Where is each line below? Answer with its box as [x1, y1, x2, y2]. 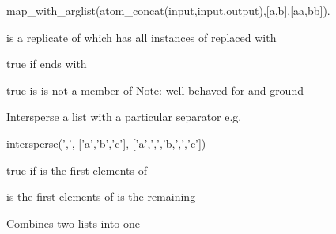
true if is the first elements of [6, 161, 148, 178]
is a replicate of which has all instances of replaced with [6, 28, 277, 45]
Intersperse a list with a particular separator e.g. [6, 108, 242, 125]
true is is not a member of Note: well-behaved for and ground [6, 81, 304, 98]
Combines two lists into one [6, 214, 140, 231]
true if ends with [6, 55, 87, 72]
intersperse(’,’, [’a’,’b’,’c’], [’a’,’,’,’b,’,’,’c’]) [6, 134, 206, 151]
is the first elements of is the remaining [6, 188, 196, 205]
